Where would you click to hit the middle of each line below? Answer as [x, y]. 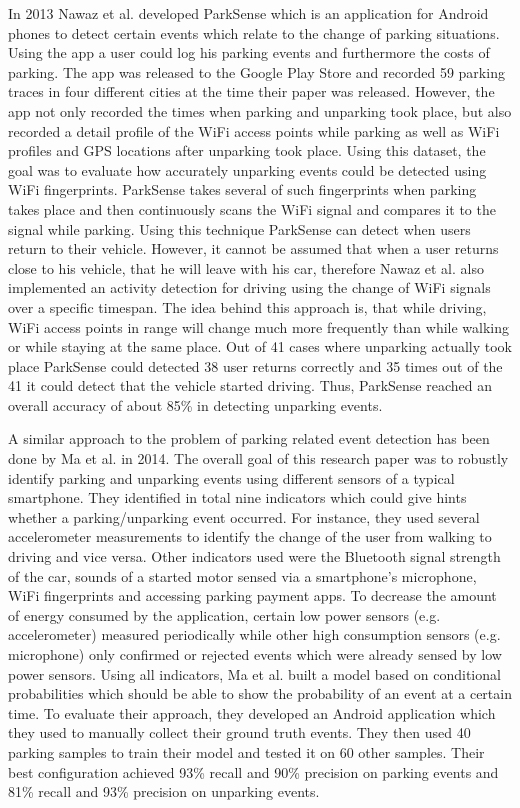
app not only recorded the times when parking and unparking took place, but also [260, 110]
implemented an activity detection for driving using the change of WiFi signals [249, 287]
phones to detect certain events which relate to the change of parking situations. [254, 32]
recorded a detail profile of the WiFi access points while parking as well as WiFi [254, 130]
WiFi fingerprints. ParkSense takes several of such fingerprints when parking [242, 189]
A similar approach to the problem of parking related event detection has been [249, 438]
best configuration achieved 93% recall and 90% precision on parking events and [253, 771]
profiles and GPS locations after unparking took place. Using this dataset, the [247, 150]
